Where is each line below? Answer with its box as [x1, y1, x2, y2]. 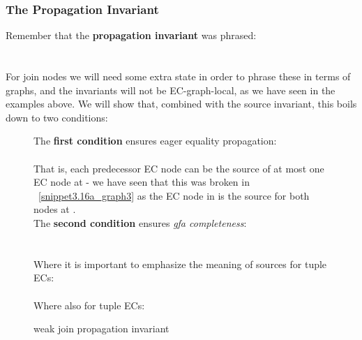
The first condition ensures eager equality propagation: [33, 133, 277, 148]
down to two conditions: [6, 110, 108, 124]
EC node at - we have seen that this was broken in [33, 175, 250, 189]
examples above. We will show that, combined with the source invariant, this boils [6, 96, 357, 111]
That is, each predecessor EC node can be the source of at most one [33, 161, 324, 175]
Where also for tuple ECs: [33, 297, 145, 312]
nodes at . [33, 202, 76, 216]
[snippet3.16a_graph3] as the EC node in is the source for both [38, 188, 310, 202]
